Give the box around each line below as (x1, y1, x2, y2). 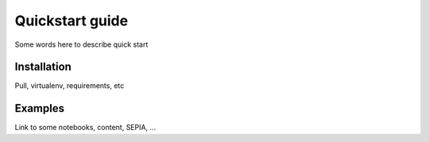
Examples (14, 102, 65, 115)
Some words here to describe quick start (14, 40, 149, 49)
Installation (14, 60, 71, 74)
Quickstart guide (14, 12, 129, 29)
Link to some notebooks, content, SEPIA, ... (14, 123, 157, 132)
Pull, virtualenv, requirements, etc (14, 81, 125, 90)
